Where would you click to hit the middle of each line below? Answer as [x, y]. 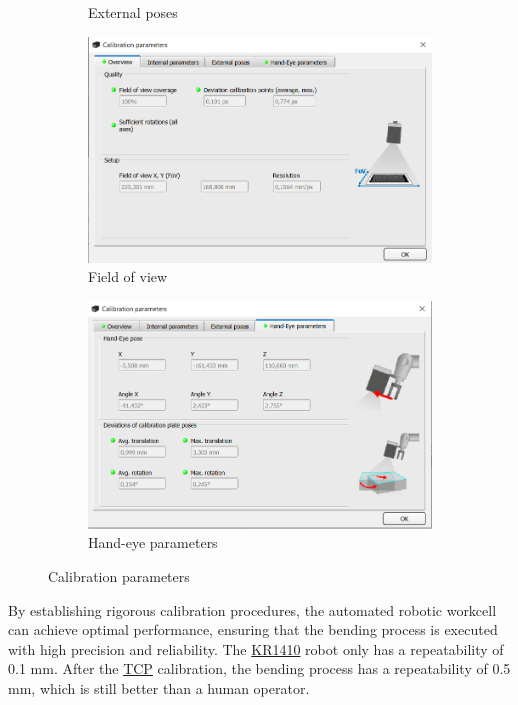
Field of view [128, 276]
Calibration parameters [119, 576]
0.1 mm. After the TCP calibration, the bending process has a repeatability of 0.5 [259, 668]
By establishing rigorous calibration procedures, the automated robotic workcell [252, 609]
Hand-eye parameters [153, 542]
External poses [133, 12]
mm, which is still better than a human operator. [159, 688]
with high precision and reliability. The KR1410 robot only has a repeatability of [256, 648]
